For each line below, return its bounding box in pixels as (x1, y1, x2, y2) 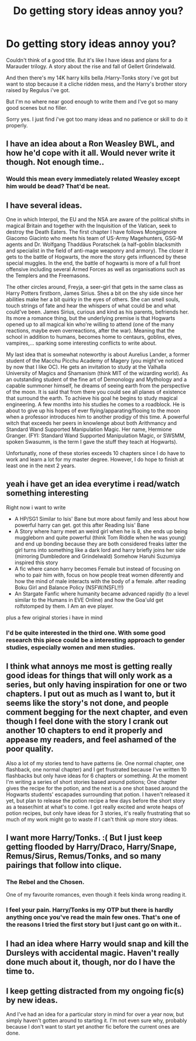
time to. (6, 966, 35, 976)
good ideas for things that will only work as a (6, 671, 173, 680)
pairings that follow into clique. (6, 860, 122, 870)
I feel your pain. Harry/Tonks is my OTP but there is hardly (6, 906, 174, 914)
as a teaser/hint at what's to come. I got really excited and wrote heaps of (6, 803, 183, 810)
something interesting (6, 489, 89, 498)
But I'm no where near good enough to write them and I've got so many (6, 98, 178, 105)
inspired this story (14, 559, 59, 566)
